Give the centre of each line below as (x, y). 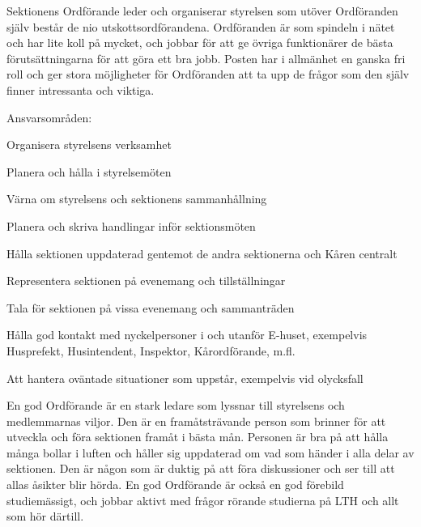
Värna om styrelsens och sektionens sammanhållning (137, 199)
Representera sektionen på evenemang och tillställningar (146, 280)
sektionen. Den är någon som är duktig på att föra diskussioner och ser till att (201, 468)
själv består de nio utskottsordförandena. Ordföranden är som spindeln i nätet (201, 26)
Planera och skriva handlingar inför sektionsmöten (131, 225)
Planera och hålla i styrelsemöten (89, 171)
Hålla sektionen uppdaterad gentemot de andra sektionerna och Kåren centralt (202, 253)
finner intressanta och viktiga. (81, 89)
